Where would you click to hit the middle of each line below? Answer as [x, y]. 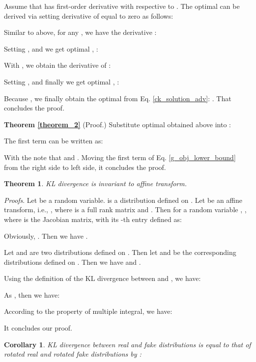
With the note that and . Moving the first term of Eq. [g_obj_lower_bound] [120, 157]
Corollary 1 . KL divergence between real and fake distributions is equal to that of [128, 344]
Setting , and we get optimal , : [51, 48]
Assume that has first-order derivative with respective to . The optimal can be [122, 6]
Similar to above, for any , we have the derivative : [80, 32]
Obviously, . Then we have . [46, 236]
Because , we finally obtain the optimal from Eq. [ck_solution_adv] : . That [118, 98]
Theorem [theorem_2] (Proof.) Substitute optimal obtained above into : [118, 124]
